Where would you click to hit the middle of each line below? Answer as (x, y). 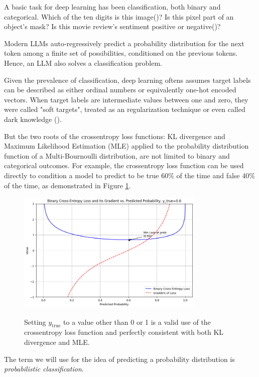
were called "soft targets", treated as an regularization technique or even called (125, 109)
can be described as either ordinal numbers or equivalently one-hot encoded (120, 90)
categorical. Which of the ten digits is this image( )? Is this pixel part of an (119, 16)
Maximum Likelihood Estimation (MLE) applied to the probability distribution (126, 146)
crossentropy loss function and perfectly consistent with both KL (124, 332)
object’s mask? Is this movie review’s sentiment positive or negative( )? (112, 26)
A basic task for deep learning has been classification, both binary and (112, 7)
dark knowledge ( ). (33, 119)
